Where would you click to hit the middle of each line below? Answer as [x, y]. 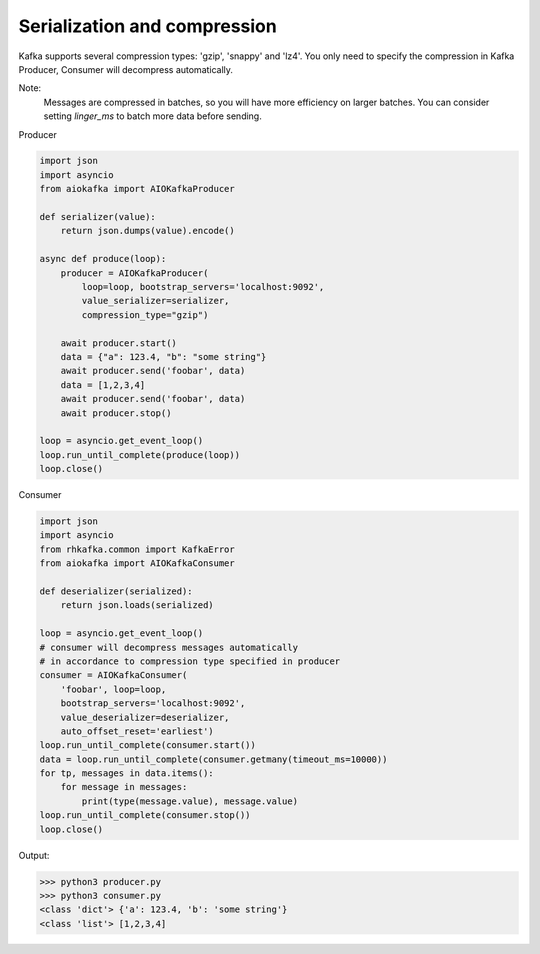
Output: [34, 855]
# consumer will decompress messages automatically [169, 647]
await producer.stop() [116, 413]
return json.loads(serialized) [137, 605]
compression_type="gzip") [145, 314]
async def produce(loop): [103, 259]
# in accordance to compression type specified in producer [190, 661]
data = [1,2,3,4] [103, 384]
